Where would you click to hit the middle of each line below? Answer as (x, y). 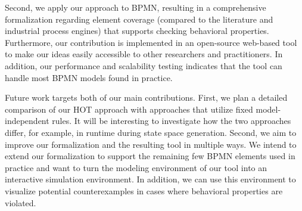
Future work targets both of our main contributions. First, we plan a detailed (146, 97)
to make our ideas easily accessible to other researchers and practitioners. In (144, 54)
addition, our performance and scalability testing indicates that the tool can (144, 65)
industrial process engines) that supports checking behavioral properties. (137, 31)
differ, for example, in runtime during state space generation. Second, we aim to (151, 132)
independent (27, 121)
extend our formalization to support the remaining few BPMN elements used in (150, 156)
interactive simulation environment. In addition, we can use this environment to (150, 179)
